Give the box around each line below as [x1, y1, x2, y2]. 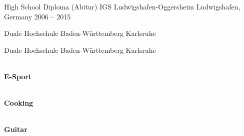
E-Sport [4, 71, 32, 81]
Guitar [4, 124, 27, 135]
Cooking [4, 98, 33, 108]
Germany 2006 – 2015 [4, 11, 71, 21]
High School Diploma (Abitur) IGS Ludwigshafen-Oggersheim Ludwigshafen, [4, 1, 240, 11]
